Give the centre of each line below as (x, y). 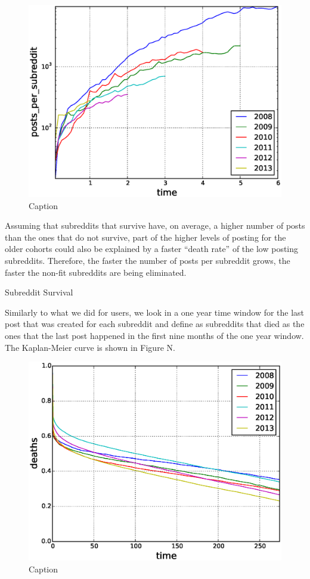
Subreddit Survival (39, 292)
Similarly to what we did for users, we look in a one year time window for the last (155, 312)
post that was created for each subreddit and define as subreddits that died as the (155, 324)
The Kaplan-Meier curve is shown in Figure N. (90, 347)
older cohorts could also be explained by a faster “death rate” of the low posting (152, 249)
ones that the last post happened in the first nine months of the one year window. (154, 335)
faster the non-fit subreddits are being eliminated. (96, 272)
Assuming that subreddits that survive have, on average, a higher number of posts (155, 225)
